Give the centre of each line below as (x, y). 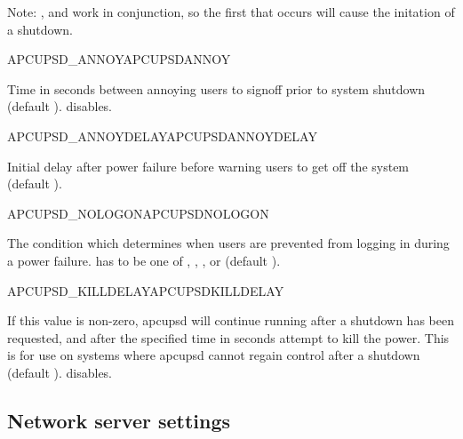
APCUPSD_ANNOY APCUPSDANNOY (119, 59)
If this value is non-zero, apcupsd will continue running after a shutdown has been (231, 320)
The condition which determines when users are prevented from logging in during (228, 243)
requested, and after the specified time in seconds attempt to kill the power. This (228, 337)
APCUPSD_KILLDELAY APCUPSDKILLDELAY (146, 290)
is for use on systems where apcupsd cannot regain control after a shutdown (214, 355)
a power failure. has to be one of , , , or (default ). (144, 260)
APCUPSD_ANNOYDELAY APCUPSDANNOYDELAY (162, 136)
